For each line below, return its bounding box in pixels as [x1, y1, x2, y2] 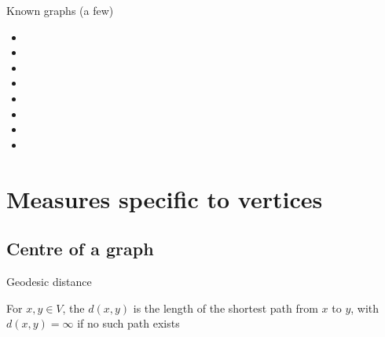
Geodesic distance [6, 273, 92, 289]
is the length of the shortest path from [133, 299, 318, 316]
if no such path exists [77, 315, 180, 332]
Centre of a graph [6, 236, 154, 261]
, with [350, 299, 379, 316]
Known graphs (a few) [6, 2, 114, 18]
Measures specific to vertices [6, 182, 323, 214]
